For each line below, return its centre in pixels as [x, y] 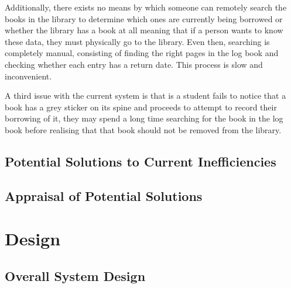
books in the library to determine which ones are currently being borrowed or [144, 18]
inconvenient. [28, 76]
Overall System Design [75, 275]
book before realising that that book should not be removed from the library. [143, 129]
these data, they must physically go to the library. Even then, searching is [137, 41]
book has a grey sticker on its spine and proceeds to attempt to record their [141, 107]
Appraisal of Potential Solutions [104, 195]
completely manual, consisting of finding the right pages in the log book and [142, 53]
